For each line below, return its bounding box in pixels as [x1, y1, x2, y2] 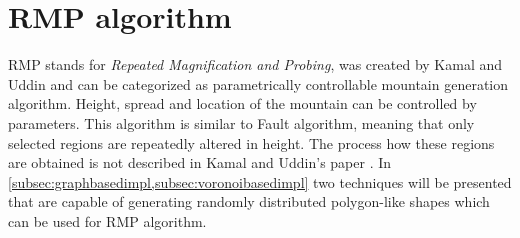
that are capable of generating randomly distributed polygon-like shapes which [8, 191, 490, 212]
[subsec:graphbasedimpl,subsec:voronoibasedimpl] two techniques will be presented [8, 171, 512, 192]
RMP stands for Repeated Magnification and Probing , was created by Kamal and [8, 54, 503, 75]
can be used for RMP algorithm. [8, 210, 207, 231]
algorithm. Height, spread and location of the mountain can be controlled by [8, 93, 477, 114]
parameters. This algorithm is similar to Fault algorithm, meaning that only [8, 112, 475, 133]
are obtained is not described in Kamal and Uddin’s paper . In [8, 152, 392, 173]
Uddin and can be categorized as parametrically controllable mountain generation [8, 73, 509, 94]
